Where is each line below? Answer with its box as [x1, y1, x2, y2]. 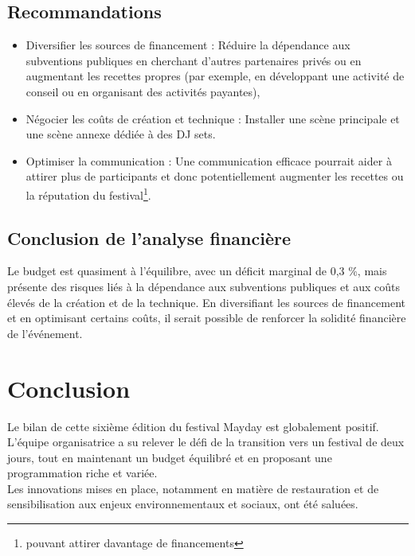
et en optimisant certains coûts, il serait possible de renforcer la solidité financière [7, 309, 406, 326]
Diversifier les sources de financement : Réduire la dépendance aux [25, 37, 350, 53]
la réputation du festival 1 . [25, 184, 151, 203]
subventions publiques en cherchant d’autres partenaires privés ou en [25, 52, 362, 68]
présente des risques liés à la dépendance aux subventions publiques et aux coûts [7, 278, 401, 294]
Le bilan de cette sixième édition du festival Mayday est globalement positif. [7, 418, 379, 434]
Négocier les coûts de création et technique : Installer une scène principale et [25, 110, 400, 126]
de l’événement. [7, 325, 83, 341]
